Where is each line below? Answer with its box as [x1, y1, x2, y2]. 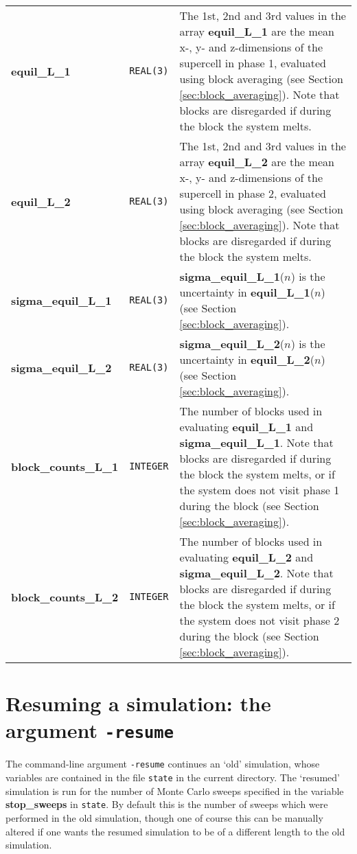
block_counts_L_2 [11, 588, 119, 605]
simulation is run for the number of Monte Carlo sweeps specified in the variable [5, 783, 344, 798]
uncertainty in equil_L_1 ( [179, 284, 314, 300]
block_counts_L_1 [11, 458, 119, 474]
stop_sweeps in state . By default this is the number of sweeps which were [5, 797, 328, 811]
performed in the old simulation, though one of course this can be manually [5, 811, 323, 824]
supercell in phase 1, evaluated [179, 55, 326, 71]
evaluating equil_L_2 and [179, 549, 314, 565]
